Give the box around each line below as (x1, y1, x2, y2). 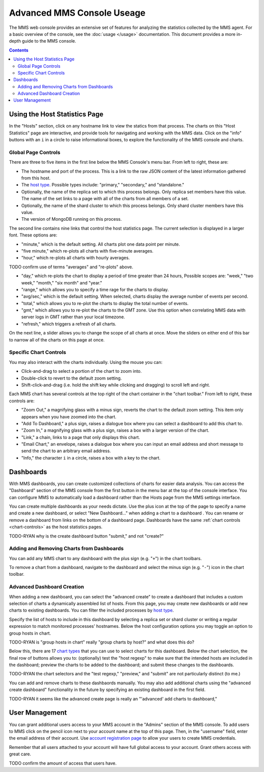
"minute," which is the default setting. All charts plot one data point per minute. (21, 241, 180, 247)
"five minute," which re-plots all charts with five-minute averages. (21, 248, 154, 254)
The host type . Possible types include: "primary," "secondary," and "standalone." (21, 182, 184, 188)
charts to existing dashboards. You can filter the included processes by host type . (9, 607, 174, 613)
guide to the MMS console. (22, 38, 77, 44)
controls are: (9, 398, 35, 404)
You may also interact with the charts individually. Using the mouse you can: (9, 359, 163, 365)
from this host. (21, 175, 51, 181)
